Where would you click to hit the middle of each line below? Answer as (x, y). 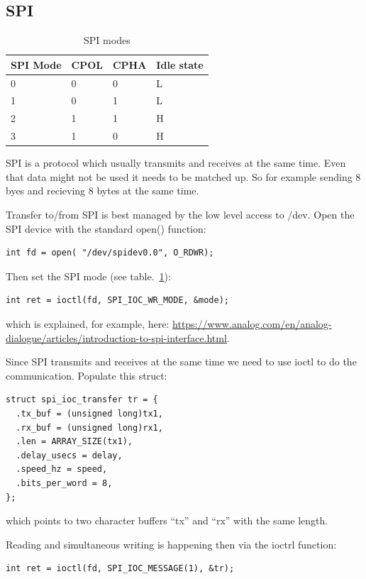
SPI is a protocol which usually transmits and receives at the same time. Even (176, 163)
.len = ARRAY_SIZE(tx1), (74, 442)
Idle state (180, 64)
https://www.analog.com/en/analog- (252, 324)
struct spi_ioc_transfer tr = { (82, 400)
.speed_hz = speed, (62, 469)
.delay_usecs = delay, (69, 455)
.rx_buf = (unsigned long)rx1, (89, 428)
